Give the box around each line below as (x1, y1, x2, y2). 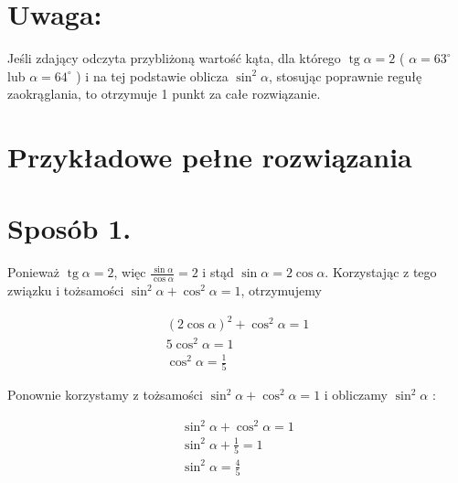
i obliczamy (324, 385, 389, 404)
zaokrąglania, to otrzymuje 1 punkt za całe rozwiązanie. (7, 84, 321, 103)
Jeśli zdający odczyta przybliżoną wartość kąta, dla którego (7, 48, 341, 68)
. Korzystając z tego (325, 263, 437, 282)
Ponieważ (7, 263, 59, 282)
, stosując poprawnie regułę (269, 66, 422, 85)
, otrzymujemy (240, 281, 322, 300)
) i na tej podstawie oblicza (76, 66, 229, 85)
